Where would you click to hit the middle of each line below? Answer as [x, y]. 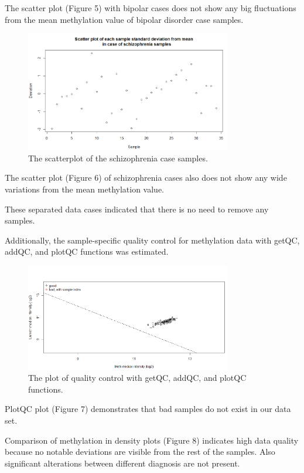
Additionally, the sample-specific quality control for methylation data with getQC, [152, 240]
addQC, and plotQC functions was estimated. [87, 251]
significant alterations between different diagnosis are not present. [122, 463]
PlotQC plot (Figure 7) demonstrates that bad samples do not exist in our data [148, 409]
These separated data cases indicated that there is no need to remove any [137, 209]
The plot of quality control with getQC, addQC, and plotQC [137, 378]
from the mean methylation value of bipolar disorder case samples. [124, 19]
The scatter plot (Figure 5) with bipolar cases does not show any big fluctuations [151, 8]
